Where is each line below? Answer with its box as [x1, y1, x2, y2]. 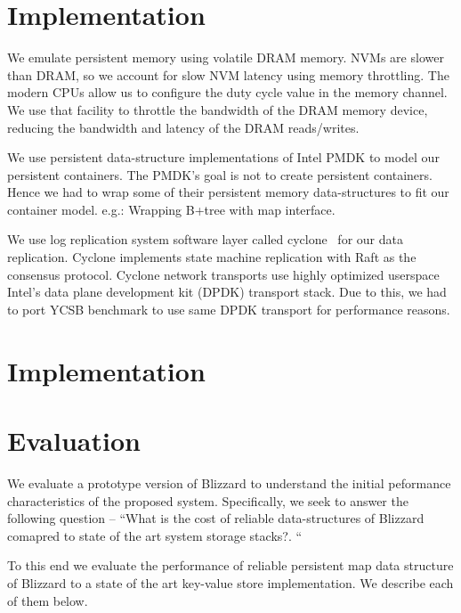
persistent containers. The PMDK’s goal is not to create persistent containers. [7, 165, 433, 184]
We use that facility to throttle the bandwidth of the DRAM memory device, [7, 100, 428, 119]
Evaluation [7, 422, 141, 458]
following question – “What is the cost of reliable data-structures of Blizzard [7, 509, 425, 527]
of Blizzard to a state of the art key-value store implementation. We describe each [7, 573, 454, 592]
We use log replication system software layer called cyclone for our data [7, 230, 403, 249]
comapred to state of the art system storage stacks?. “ [7, 526, 303, 544]
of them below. [7, 591, 88, 609]
